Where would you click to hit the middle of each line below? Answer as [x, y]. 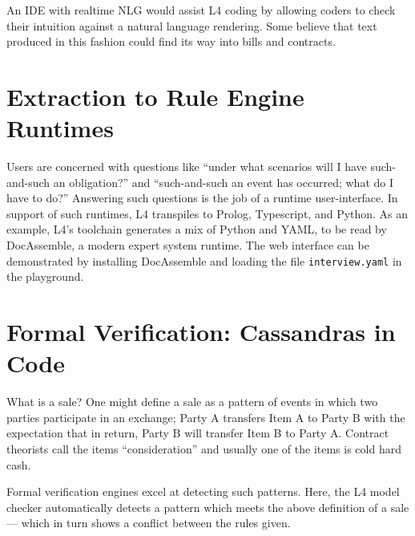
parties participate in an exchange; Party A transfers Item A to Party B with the [206, 417]
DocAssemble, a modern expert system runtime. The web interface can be [188, 245]
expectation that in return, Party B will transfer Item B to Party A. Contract [198, 433]
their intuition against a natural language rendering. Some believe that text [192, 25]
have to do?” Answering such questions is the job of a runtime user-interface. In [202, 198]
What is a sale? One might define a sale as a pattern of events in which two [192, 402]
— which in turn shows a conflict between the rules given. [149, 523]
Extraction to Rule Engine [155, 96]
